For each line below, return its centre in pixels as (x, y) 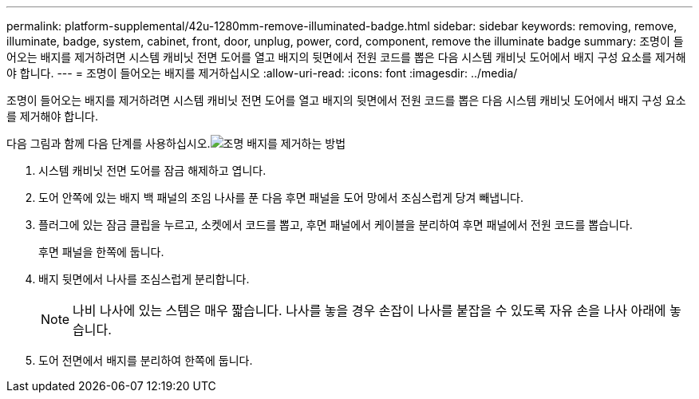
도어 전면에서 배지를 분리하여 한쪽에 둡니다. (146, 360)
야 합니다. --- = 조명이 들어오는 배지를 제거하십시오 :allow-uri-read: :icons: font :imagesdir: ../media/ (262, 73)
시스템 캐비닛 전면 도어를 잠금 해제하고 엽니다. (152, 170)
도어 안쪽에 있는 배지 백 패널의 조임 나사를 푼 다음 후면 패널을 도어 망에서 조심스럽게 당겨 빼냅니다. (281, 198)
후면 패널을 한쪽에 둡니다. (101, 252)
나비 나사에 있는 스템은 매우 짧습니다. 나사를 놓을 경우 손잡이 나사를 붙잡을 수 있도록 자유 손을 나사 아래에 (369, 310)
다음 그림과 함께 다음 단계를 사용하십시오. (109, 143)
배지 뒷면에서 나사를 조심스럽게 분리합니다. (144, 279)
